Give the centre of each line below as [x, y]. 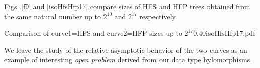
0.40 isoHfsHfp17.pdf [224, 33]
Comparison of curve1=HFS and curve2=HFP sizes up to [93, 33]
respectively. [158, 16]
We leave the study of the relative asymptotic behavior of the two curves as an [126, 50]
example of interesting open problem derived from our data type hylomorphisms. [128, 60]
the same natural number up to [53, 16]
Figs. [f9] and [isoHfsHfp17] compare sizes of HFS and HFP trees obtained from [127, 6]
